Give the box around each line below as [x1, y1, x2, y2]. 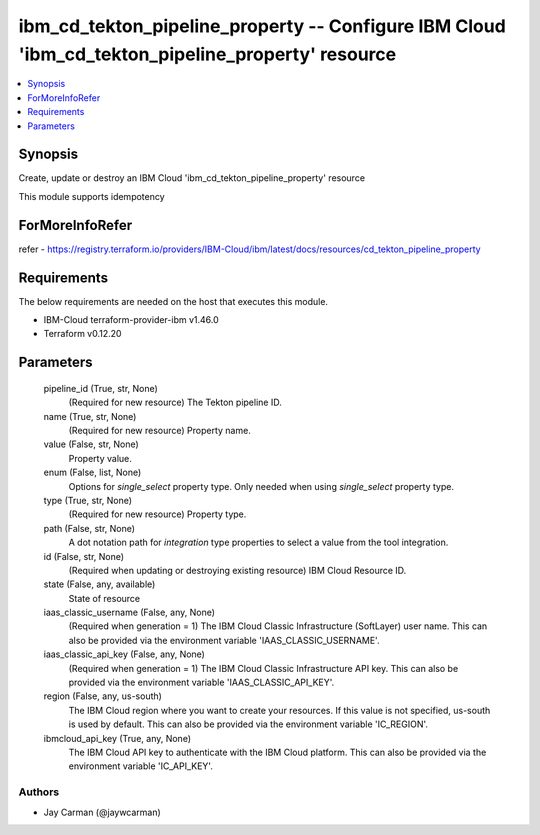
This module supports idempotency [18, 190, 165, 202]
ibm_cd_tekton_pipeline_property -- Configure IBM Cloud [18, 15, 507, 37]
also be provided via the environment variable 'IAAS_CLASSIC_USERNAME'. [68, 634, 380, 646]
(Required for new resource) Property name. [68, 424, 252, 436]
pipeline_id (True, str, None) [43, 382, 159, 394]
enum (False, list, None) [43, 466, 142, 479]
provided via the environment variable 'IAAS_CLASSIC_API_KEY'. [68, 676, 335, 689]
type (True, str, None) [43, 494, 133, 506]
